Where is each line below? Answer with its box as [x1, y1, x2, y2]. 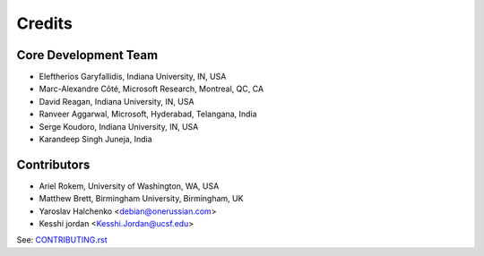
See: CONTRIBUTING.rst [16, 235, 108, 245]
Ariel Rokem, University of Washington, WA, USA [39, 180, 220, 192]
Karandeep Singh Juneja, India [39, 134, 152, 145]
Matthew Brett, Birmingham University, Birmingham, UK [39, 193, 244, 204]
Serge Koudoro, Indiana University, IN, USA [39, 121, 199, 132]
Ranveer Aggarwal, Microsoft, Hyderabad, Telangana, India [39, 108, 257, 120]
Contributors [16, 157, 91, 172]
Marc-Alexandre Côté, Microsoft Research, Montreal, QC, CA [39, 83, 264, 94]
